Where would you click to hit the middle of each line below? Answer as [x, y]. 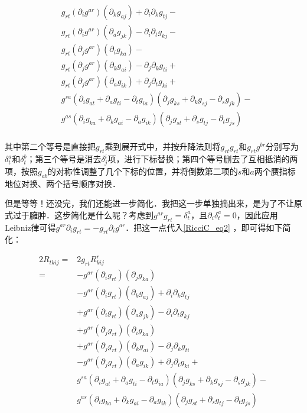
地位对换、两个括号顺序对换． [63, 183]
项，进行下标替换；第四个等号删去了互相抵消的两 [203, 159]
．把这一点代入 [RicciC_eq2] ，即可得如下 [204, 227]
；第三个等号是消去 [64, 159]
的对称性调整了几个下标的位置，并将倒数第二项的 [143, 171]
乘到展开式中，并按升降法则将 [163, 146]
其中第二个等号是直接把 [50, 146]
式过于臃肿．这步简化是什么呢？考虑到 [79, 214]
